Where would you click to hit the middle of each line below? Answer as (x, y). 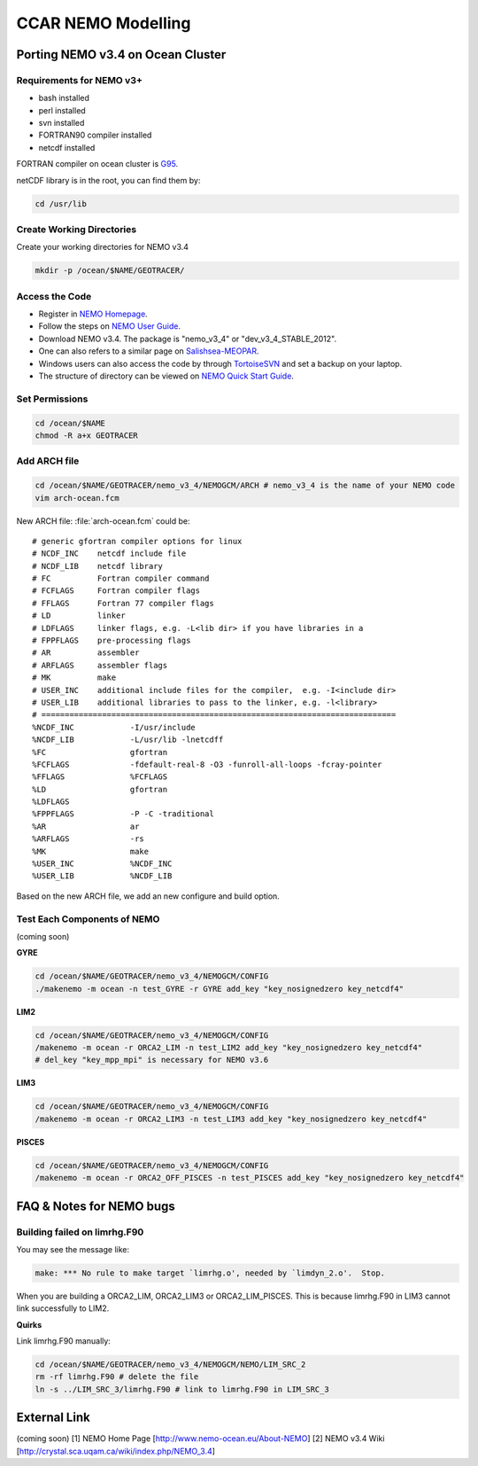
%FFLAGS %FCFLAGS (100, 777)
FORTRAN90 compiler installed (95, 135)
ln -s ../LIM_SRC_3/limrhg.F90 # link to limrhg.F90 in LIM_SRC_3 (182, 1389)
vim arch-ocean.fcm (77, 498)
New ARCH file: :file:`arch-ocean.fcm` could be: (103, 521)
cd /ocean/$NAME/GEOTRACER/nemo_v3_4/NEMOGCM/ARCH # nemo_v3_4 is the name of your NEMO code (245, 486)
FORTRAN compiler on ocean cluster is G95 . (97, 164)
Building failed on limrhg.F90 (80, 1232)
